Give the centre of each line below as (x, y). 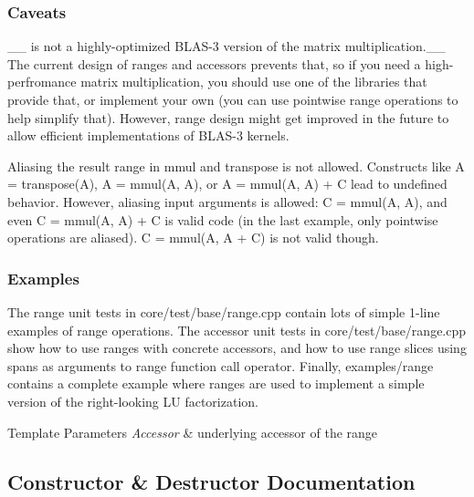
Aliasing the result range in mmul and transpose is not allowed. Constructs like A (236, 166)
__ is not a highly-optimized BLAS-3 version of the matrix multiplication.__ (226, 46)
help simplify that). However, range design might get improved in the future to (228, 117)
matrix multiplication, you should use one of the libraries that (254, 82)
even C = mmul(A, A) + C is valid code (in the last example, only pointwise (223, 219)
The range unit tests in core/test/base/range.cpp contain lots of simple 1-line (224, 311)
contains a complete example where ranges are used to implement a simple (216, 383)
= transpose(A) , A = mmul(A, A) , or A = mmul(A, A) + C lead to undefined (227, 184)
